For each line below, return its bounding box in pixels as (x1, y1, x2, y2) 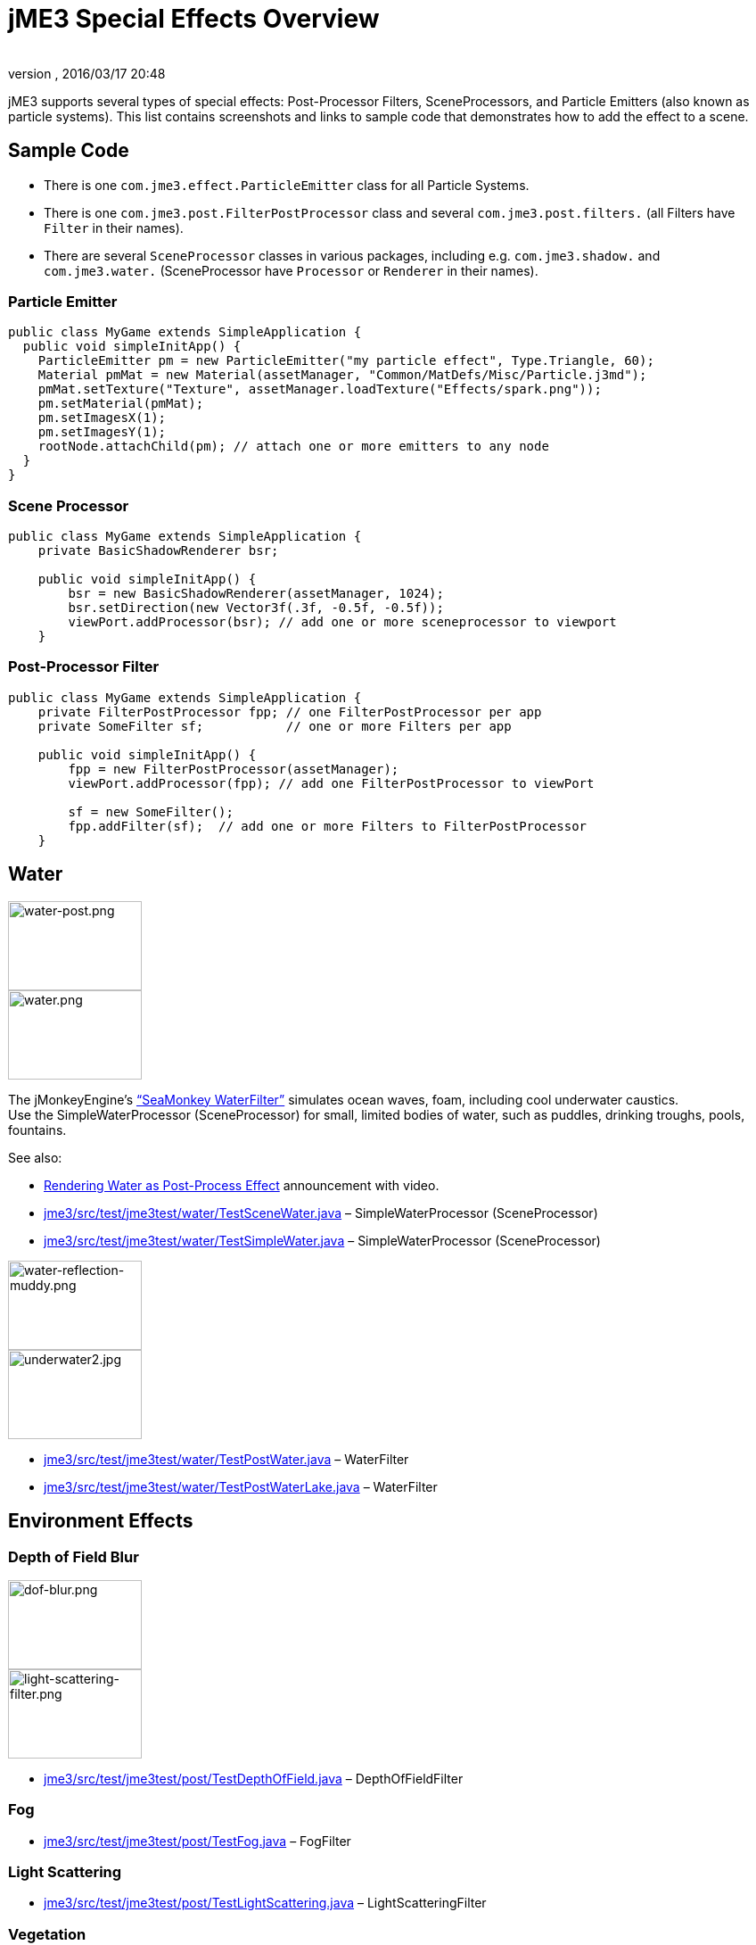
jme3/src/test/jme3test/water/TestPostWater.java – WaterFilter (44, 1451, 409, 1467)
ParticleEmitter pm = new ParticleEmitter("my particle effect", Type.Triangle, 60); (37, 353, 654, 368)
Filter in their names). (44, 219, 184, 236)
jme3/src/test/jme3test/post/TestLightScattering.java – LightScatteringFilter (44, 1895, 487, 1911)
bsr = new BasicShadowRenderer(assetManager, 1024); (68, 586, 444, 601)
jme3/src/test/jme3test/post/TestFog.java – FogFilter (44, 1833, 351, 1849)
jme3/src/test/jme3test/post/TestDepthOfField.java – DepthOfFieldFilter (44, 1770, 464, 1786)
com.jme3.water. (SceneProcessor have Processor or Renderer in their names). (44, 262, 538, 278)
